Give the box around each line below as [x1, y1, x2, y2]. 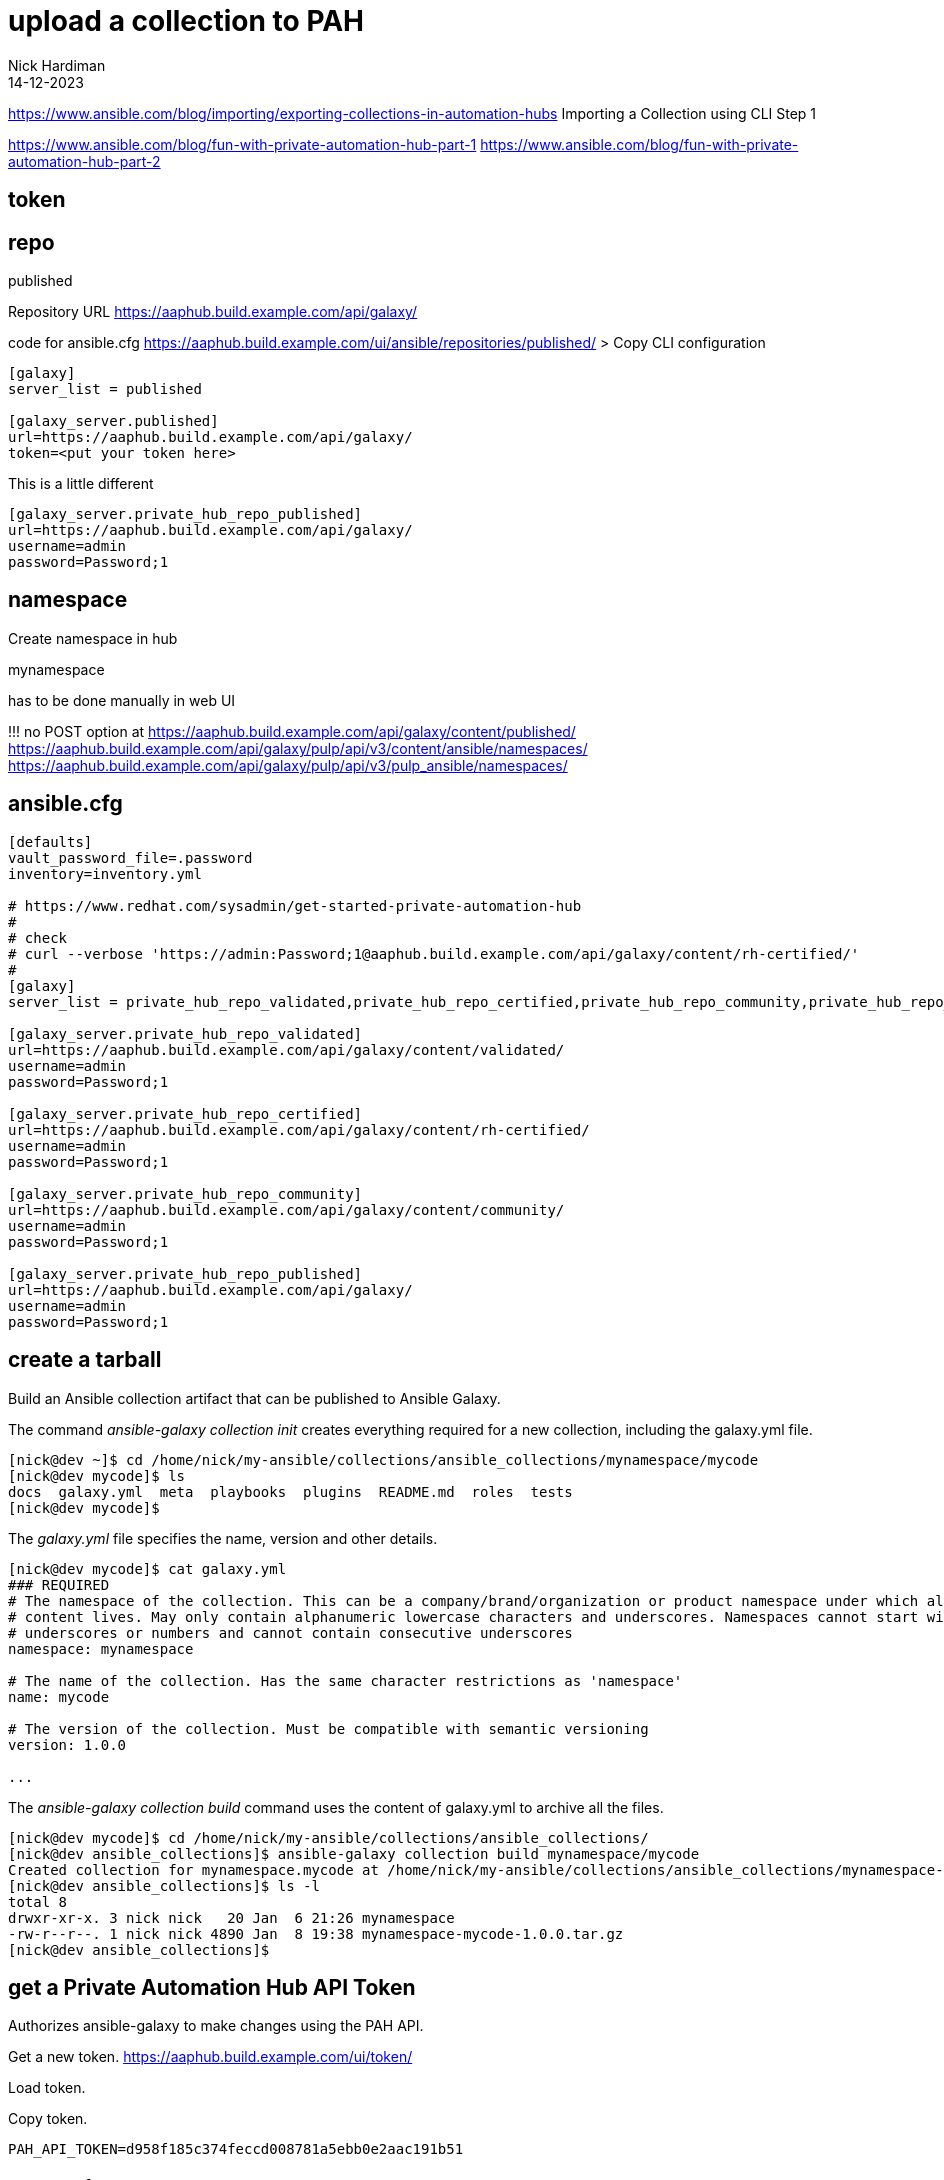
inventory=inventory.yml [8, 865, 202, 882]
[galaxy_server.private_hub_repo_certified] [8, 1105, 363, 1122]
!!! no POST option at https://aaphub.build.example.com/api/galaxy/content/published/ [8, 722, 576, 740]
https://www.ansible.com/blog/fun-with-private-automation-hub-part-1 [8, 135, 477, 153]
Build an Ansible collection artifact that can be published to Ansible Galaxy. [8, 1389, 501, 1407]
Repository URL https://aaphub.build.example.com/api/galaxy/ [8, 303, 418, 321]
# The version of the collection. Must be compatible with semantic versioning [8, 1720, 649, 1737]
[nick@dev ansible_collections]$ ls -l [8, 1877, 320, 1894]
